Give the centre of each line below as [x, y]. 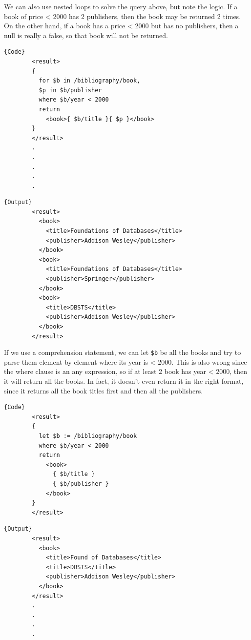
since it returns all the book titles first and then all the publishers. [104, 390]
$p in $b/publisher [70, 90]
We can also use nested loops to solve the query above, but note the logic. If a [121, 6]
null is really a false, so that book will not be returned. [86, 35]
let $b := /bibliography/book [88, 436]
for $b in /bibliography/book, [90, 81]
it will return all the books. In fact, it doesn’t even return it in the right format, [124, 381]
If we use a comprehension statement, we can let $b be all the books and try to [123, 352]
